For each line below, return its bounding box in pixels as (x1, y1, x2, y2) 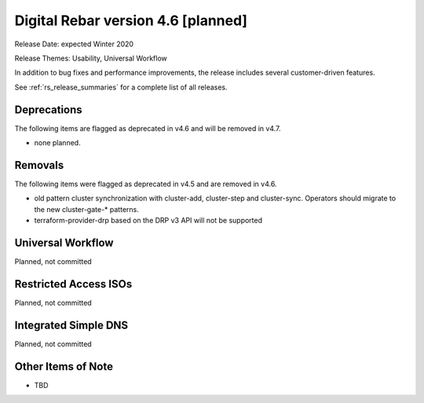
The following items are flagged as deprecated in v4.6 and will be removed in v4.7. (14, 123, 281, 133)
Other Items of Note (14, 360, 114, 373)
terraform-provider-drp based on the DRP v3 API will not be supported (34, 216, 263, 225)
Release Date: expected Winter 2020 (14, 39, 133, 49)
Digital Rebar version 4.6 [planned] (14, 12, 247, 29)
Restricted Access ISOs (14, 277, 133, 291)
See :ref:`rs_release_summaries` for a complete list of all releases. (14, 82, 228, 92)
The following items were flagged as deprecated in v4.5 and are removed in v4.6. (14, 179, 277, 189)
